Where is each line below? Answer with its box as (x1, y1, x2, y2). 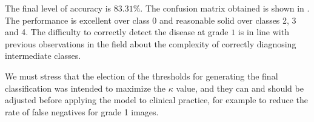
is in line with (238, 25, 289, 38)
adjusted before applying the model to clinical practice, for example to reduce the (5, 93, 308, 106)
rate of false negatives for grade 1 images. (5, 105, 159, 118)
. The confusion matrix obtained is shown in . (140, 2, 310, 14)
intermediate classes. (5, 49, 81, 62)
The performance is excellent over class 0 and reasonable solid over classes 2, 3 (5, 13, 296, 26)
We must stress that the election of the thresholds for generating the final (5, 69, 278, 82)
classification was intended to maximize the (5, 81, 166, 94)
